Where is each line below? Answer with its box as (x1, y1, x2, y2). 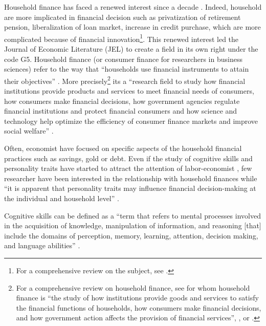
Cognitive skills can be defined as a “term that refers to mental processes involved (4, 210, 261, 221)
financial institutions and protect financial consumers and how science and (4, 105, 237, 116)
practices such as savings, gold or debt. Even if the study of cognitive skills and (4, 153, 253, 163)
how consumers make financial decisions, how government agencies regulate (4, 95, 240, 106)
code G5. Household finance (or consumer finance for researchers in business (4, 53, 242, 64)
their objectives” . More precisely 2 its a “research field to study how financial (4, 74, 246, 86)
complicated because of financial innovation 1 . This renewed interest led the (4, 32, 239, 44)
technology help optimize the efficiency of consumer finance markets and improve (4, 115, 258, 126)
